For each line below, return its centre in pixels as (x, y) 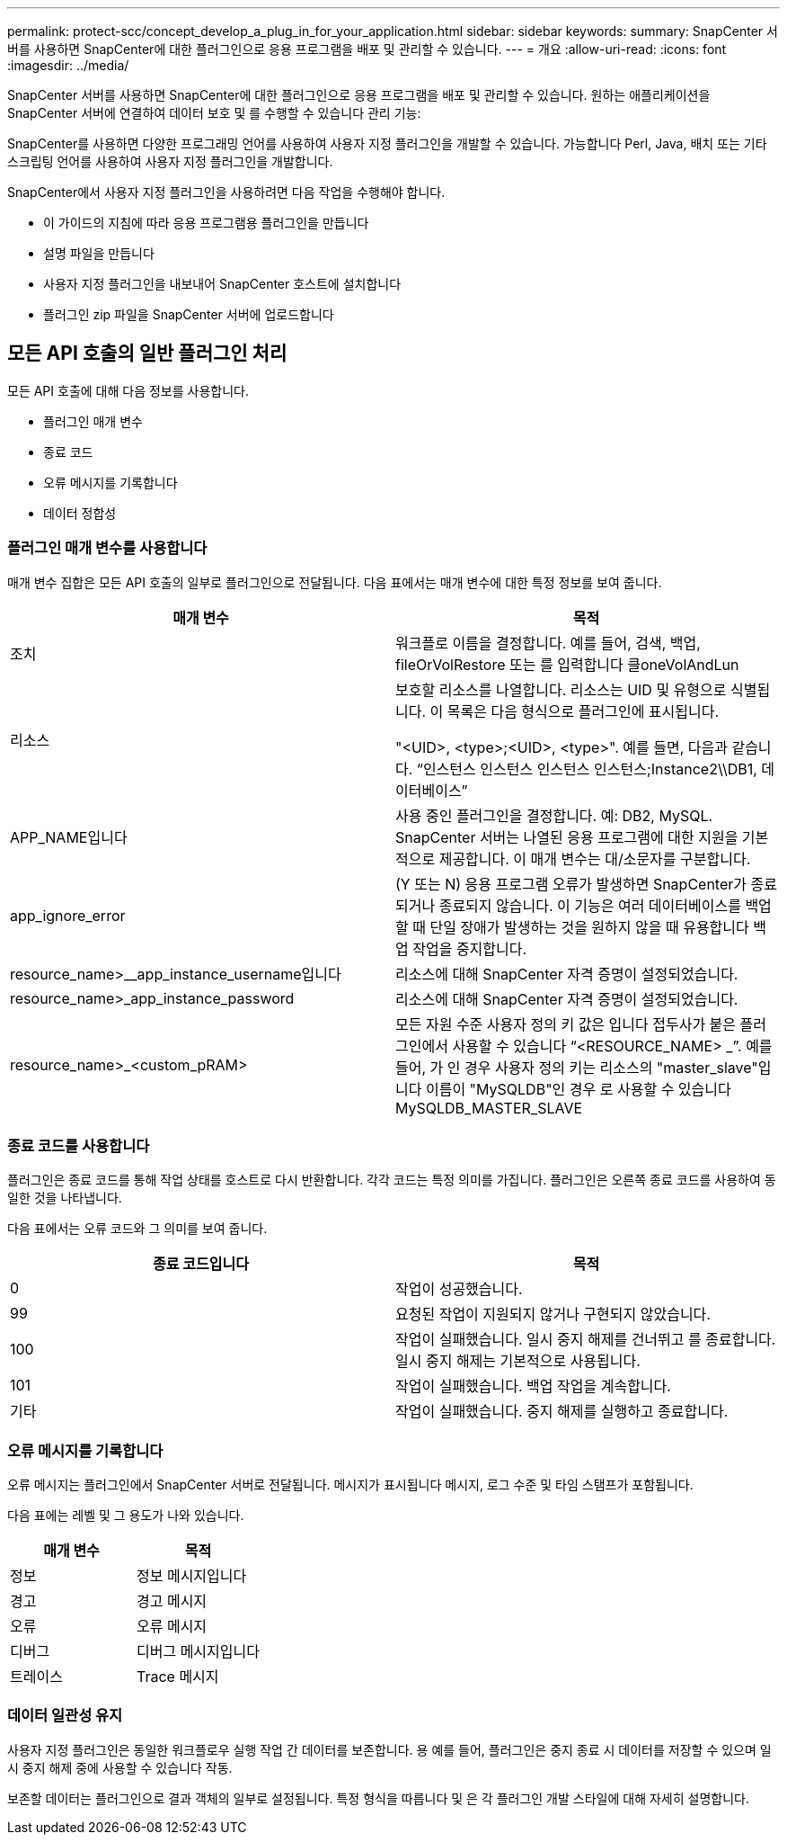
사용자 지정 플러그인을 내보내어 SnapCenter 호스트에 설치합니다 (222, 284)
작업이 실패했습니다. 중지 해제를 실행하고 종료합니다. (562, 1412)
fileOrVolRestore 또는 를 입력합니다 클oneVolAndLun (567, 664)
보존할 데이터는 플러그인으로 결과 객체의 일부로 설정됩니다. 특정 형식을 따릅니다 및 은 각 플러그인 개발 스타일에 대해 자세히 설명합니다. (378, 1798)
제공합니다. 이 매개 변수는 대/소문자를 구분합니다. (595, 858)
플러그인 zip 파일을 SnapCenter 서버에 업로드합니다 (189, 314)
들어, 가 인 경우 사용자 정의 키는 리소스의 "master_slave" (577, 1067)
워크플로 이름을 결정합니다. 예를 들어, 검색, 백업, (548, 643)
